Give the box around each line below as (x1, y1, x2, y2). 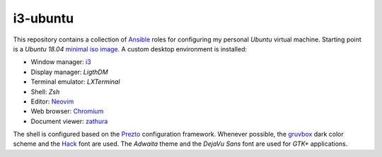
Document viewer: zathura (30, 117, 108, 125)
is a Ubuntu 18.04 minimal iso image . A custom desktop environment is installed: (13, 44, 248, 53)
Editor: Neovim (30, 97, 74, 106)
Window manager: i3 (30, 58, 91, 66)
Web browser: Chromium (30, 107, 104, 115)
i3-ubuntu (13, 11, 74, 26)
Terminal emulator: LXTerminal (30, 77, 120, 86)
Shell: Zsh (30, 87, 60, 96)
